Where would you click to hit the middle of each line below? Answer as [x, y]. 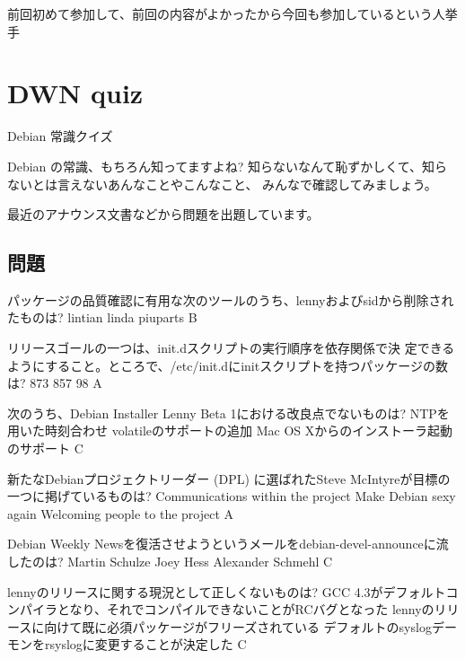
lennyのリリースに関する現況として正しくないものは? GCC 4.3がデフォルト [227, 591]
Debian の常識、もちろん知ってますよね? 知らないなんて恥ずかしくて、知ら [228, 166]
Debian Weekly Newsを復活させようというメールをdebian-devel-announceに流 [228, 544]
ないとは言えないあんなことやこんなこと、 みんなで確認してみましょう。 [222, 184]
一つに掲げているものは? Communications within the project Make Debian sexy [232, 496]
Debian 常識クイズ [60, 136]
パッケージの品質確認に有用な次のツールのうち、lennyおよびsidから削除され [231, 299]
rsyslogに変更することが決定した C [145, 644]
